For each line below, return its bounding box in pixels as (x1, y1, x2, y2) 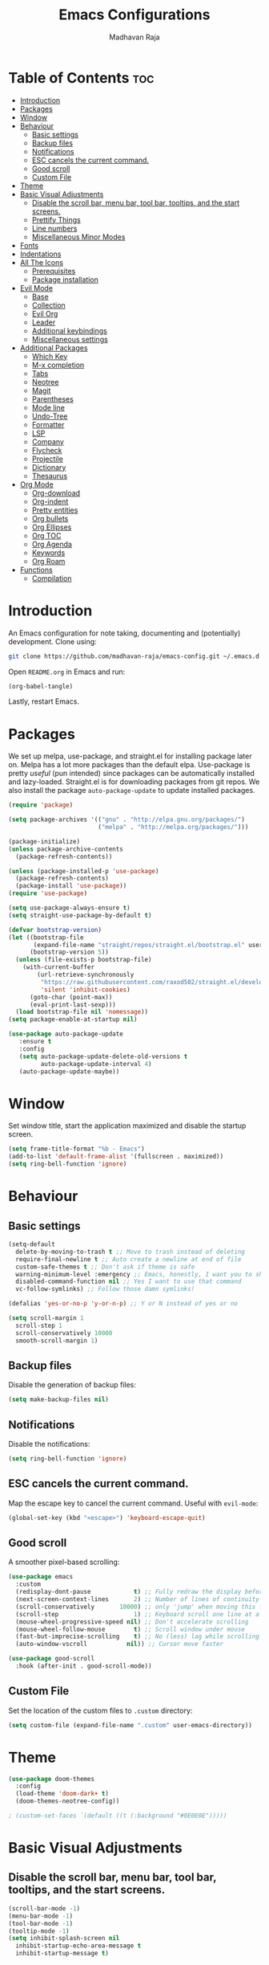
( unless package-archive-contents (8, 845, 124, 853)
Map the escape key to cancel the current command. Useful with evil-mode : (8, 1498, 259, 1508)
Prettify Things (31, 214, 82, 224)
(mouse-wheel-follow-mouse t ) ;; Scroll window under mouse (15, 1625, 246, 1633)
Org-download (31, 488, 81, 497)
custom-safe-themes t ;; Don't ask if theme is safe (15, 1263, 195, 1271)
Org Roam (31, 556, 66, 566)
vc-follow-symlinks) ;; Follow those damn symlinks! (15, 1285, 195, 1293)
